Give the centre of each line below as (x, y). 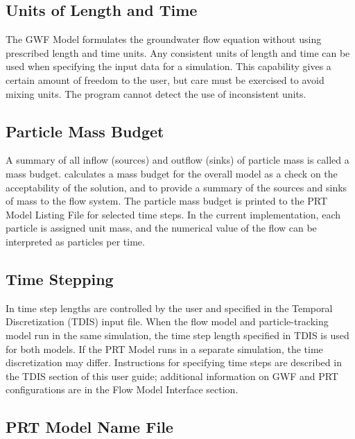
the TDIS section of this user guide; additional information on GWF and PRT (172, 376)
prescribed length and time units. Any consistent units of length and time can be (178, 52)
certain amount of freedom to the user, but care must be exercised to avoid (165, 79)
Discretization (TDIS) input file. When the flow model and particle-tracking (167, 321)
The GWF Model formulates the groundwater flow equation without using (164, 39)
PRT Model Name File (89, 427)
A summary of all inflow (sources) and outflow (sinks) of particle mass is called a (177, 160)
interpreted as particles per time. (75, 241)
